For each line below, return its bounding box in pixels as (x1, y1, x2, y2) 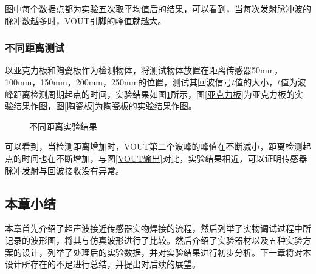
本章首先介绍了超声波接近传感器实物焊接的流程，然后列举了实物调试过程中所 (5, 222, 311, 235)
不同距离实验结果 (29, 119, 97, 132)
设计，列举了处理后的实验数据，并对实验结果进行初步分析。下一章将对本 (21, 246, 311, 258)
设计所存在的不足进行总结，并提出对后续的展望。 (5, 258, 201, 270)
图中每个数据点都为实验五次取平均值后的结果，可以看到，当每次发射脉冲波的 (5, 2, 311, 15)
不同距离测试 (5, 40, 65, 55)
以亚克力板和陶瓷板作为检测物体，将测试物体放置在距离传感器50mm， (5, 64, 283, 76)
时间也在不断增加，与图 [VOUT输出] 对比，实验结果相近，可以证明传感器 (21, 152, 307, 164)
